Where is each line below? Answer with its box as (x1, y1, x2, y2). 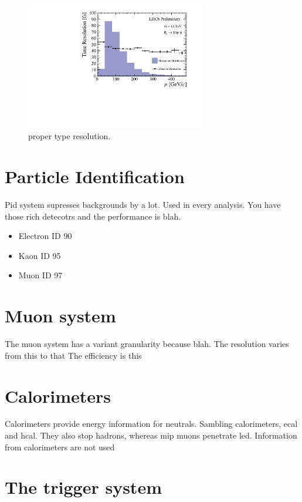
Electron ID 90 (18, 230, 72, 242)
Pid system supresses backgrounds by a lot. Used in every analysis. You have (5, 198, 281, 211)
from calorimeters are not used (5, 440, 115, 453)
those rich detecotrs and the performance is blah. (5, 210, 181, 222)
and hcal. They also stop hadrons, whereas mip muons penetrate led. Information (5, 429, 297, 442)
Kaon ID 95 (18, 249, 61, 261)
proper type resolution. (28, 130, 111, 142)
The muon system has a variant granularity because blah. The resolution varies (5, 338, 289, 350)
